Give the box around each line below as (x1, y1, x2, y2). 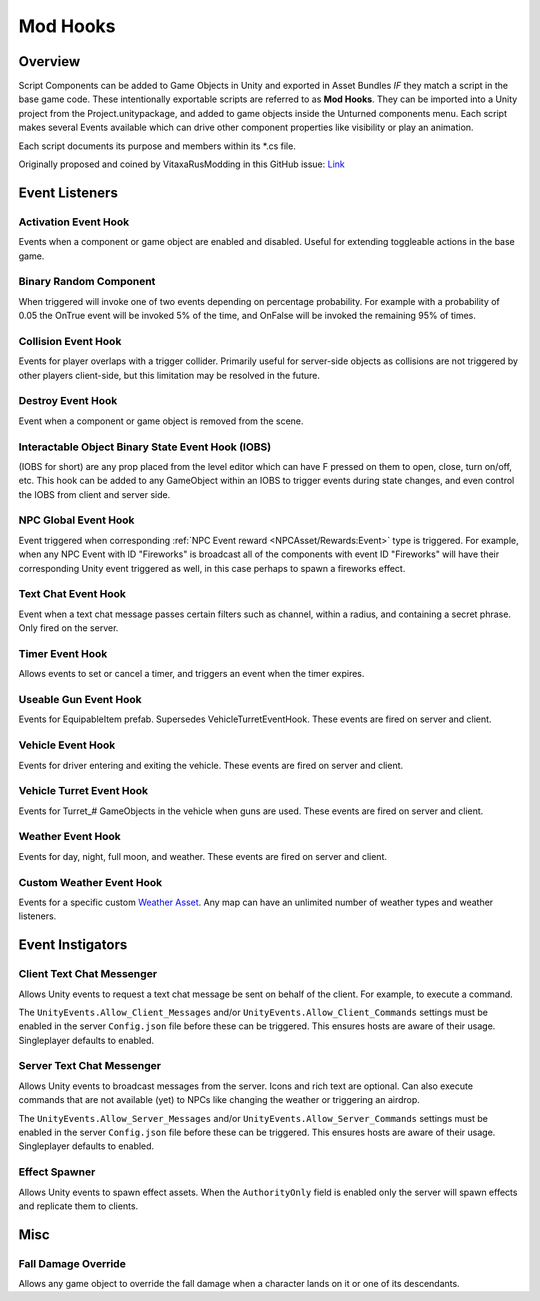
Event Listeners (18, 184, 119, 201)
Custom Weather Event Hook (18, 875, 163, 889)
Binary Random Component (18, 275, 156, 289)
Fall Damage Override (18, 1256, 127, 1270)
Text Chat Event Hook (18, 587, 127, 601)
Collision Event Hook (18, 334, 122, 348)
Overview (18, 53, 81, 70)
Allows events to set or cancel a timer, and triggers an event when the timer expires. (18, 668, 365, 680)
